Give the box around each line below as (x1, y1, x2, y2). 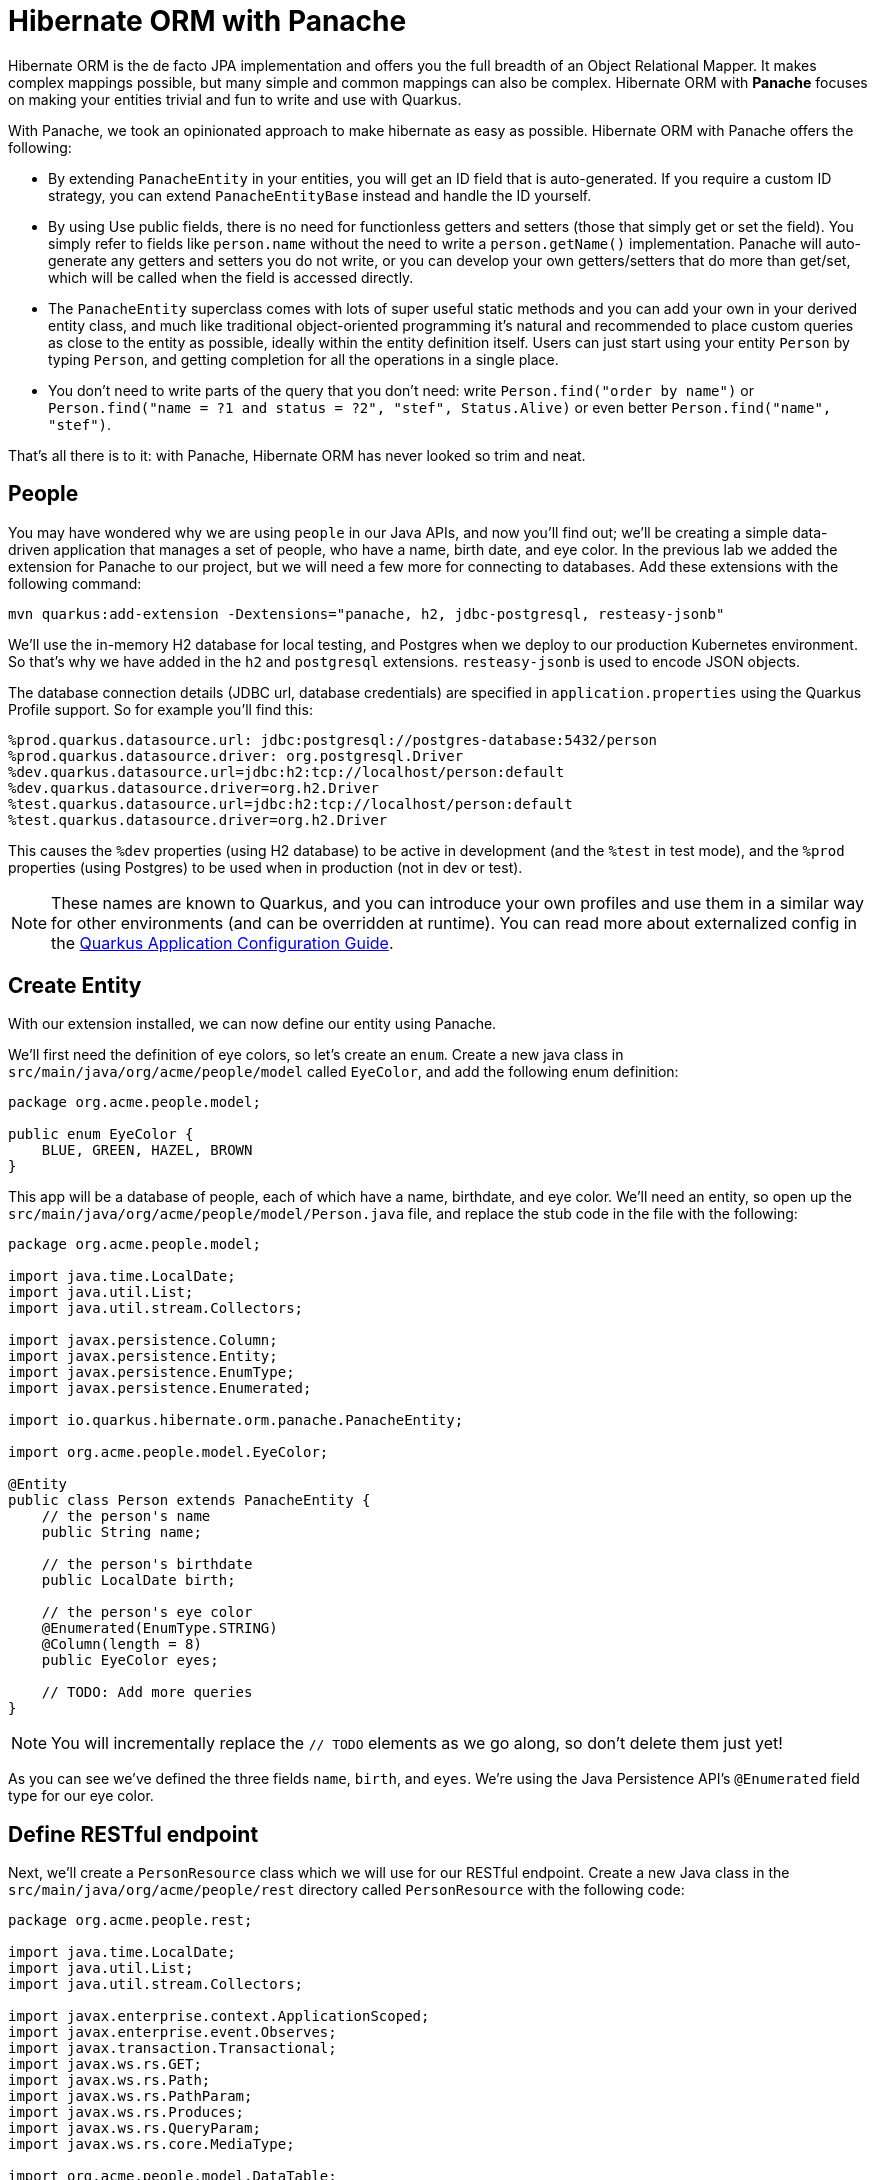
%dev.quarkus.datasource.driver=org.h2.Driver (8, 779, 379, 796)
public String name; (41, 1524, 202, 1541)
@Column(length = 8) (41, 1636, 202, 1653)
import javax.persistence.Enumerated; (8, 1380, 312, 1397)
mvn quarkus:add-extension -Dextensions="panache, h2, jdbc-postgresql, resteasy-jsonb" (8, 605, 725, 622)
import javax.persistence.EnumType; (8, 1364, 295, 1381)
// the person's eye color (41, 1604, 253, 1621)
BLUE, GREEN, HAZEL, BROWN (41, 1142, 253, 1159)
